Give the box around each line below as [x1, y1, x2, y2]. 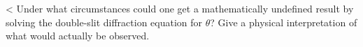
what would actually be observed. [6, 28, 150, 43]
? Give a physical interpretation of [210, 15, 357, 29]
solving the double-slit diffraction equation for [6, 15, 203, 29]
